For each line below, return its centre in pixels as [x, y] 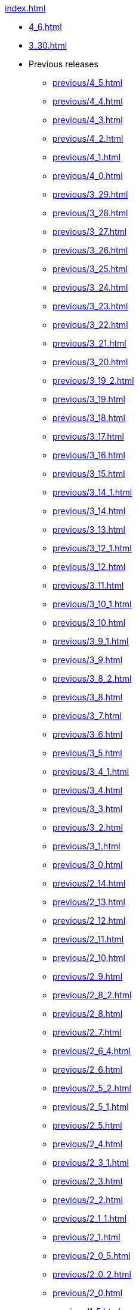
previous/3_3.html [88, 809]
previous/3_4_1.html [91, 772]
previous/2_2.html [88, 1200]
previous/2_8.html [88, 1014]
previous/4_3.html [88, 120]
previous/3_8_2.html [92, 678]
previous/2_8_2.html [92, 995]
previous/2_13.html [89, 902]
